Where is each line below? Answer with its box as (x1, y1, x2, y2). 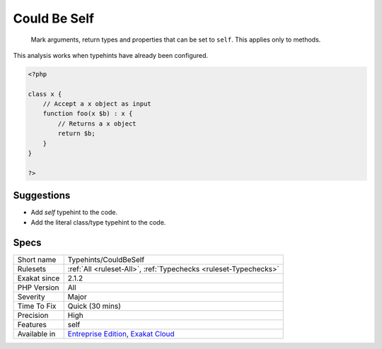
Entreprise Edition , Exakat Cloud (67, 329, 175, 338)
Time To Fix (17, 301, 57, 311)
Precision (17, 310, 49, 320)
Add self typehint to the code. (30, 208, 118, 217)
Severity (17, 292, 45, 302)
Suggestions (13, 189, 71, 201)
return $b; (57, 129, 95, 138)
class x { (28, 90, 62, 98)
